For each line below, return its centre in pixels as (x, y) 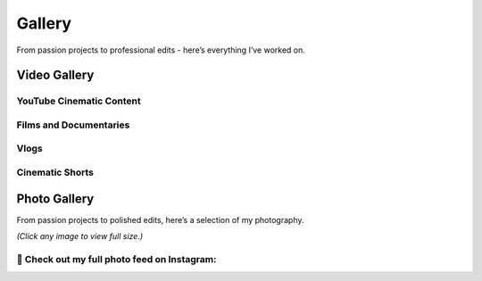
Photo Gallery (55, 198)
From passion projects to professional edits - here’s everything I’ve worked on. (161, 50)
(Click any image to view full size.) (80, 236)
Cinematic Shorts (55, 172)
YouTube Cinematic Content (79, 101)
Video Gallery (55, 75)
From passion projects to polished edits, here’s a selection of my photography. (160, 219)
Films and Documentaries (73, 125)
